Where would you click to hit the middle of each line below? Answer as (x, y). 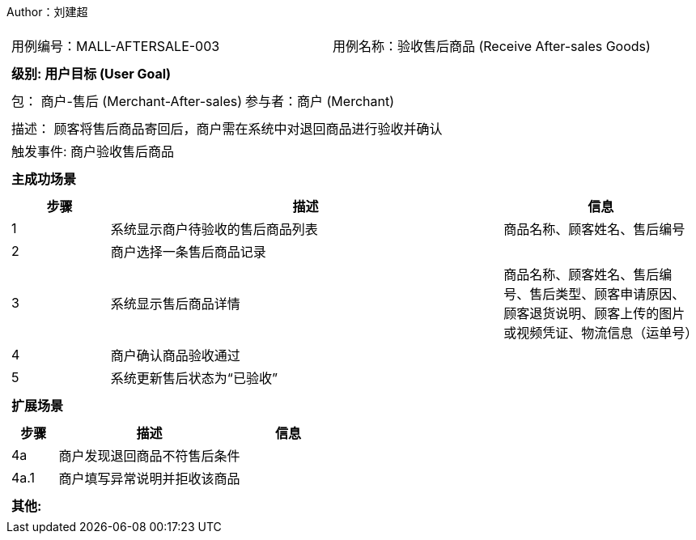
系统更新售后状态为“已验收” (194, 378)
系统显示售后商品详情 (175, 304)
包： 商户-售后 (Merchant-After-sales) (127, 101)
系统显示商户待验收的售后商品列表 (214, 229)
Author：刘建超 (47, 12)
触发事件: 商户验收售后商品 (93, 151)
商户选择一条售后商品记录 (188, 252)
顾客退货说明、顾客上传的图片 (594, 313)
